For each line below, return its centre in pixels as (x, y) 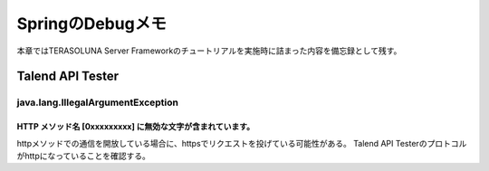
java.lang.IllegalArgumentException (97, 102)
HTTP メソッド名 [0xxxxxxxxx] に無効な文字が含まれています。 (136, 127)
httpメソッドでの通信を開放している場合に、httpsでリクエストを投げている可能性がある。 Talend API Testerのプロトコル (242, 143)
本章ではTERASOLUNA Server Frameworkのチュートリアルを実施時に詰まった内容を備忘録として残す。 (209, 51)
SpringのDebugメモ (91, 24)
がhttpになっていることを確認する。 (84, 156)
